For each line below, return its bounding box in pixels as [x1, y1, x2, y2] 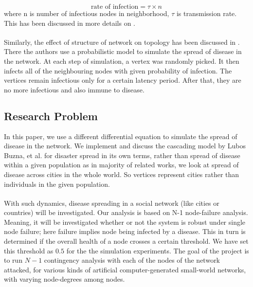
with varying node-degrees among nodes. [4, 274, 125, 284]
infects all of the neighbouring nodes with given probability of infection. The [4, 65, 232, 75]
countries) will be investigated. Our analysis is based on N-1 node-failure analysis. [4, 207, 248, 217]
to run [4, 255, 23, 265]
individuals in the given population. [4, 179, 110, 189]
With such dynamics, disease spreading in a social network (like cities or [4, 197, 219, 208]
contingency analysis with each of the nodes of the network [44, 255, 220, 265]
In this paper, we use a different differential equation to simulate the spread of [4, 131, 237, 141]
